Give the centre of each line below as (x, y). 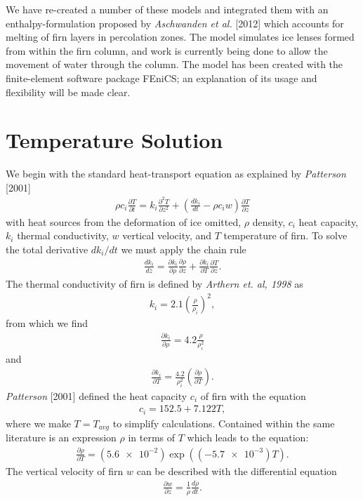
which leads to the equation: (248, 437)
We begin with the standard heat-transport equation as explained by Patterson (176, 174)
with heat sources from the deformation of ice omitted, (124, 221)
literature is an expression (61, 437)
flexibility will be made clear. (68, 92)
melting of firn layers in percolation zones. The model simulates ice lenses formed (180, 37)
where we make (38, 423)
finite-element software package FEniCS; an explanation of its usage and (161, 78)
